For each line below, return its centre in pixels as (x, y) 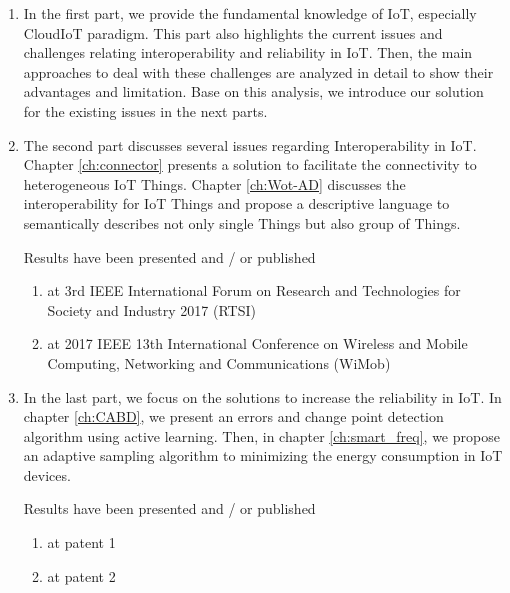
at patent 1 (81, 542)
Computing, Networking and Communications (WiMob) (219, 362)
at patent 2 (81, 575)
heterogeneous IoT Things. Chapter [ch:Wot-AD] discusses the (214, 183)
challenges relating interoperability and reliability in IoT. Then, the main (248, 52)
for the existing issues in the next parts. (145, 110)
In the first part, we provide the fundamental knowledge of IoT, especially (250, 13)
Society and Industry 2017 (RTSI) (151, 309)
